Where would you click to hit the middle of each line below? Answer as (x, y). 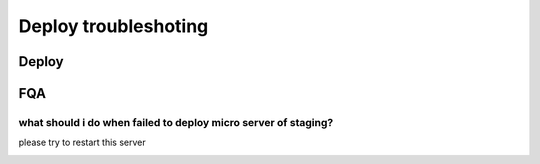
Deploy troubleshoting (113, 26)
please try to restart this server (82, 142)
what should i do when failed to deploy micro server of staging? (176, 122)
